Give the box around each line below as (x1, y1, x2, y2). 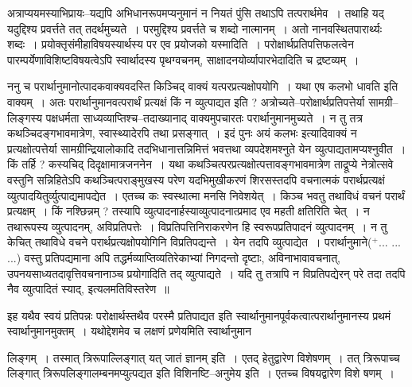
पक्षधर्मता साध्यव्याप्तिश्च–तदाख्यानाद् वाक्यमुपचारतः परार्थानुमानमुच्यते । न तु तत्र (45, 109, 363, 126)
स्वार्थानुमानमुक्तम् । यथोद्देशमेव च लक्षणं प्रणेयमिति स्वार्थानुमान (7, 323, 252, 339)
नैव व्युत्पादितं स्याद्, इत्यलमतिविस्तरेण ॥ (7, 281, 169, 297)
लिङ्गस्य (7, 109, 43, 126)
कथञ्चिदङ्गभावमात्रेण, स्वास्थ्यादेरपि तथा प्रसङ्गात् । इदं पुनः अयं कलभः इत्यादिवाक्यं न (7, 125, 357, 141)
